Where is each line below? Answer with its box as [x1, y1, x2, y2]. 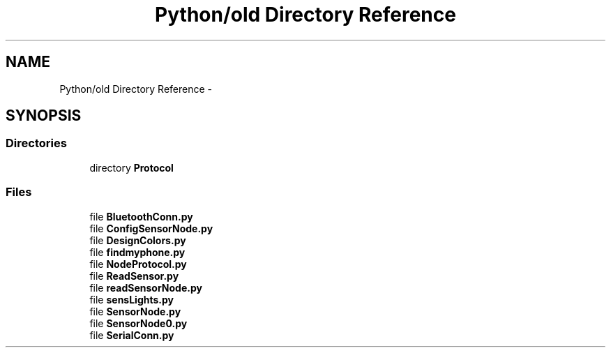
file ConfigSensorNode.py [89, 222, 213, 234]
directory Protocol [89, 161, 174, 174]
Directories [6, 136, 67, 151]
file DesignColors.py [89, 234, 186, 246]
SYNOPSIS [6, 107, 82, 125]
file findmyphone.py [89, 246, 186, 258]
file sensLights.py [89, 293, 174, 306]
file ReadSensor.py [89, 269, 179, 282]
